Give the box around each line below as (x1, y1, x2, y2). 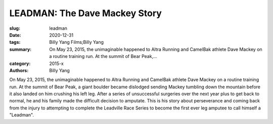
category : (9, 60, 31, 67)
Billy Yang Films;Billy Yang (49, 39, 104, 45)
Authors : (9, 67, 29, 73)
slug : (9, 25, 20, 31)
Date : (9, 32, 21, 38)
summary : (9, 46, 32, 52)
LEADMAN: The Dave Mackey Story (9, 8, 162, 19)
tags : (9, 39, 21, 45)
